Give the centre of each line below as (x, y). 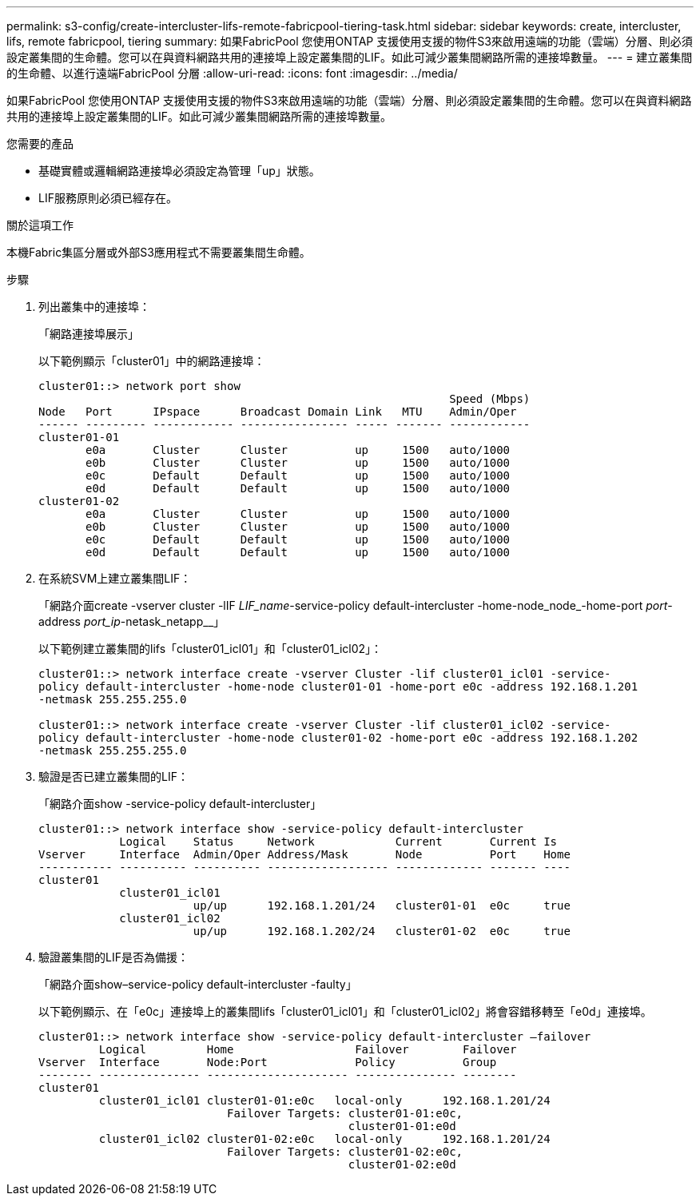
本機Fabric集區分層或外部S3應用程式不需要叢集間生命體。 (159, 252)
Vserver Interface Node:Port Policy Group (268, 1062)
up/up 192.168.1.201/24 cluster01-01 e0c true (382, 905)
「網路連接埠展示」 (89, 334)
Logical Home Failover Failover (308, 1049)
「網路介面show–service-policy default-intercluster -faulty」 (198, 984)
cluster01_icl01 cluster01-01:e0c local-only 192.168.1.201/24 (324, 1101)
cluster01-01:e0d (402, 1126)
